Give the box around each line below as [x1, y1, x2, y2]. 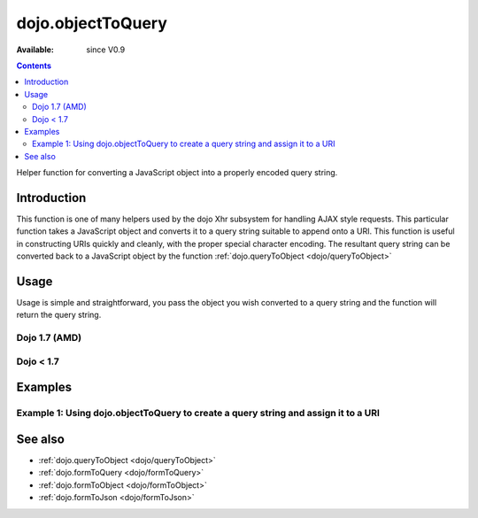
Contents [16, 60, 52, 71]
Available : [16, 44, 55, 55]
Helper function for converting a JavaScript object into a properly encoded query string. [16, 167, 338, 178]
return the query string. [16, 310, 102, 321]
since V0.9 [86, 44, 126, 55]
